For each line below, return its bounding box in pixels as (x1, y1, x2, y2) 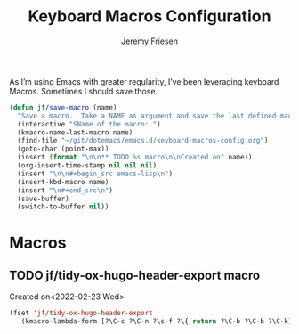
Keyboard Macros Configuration (28, 6, 271, 27)
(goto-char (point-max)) (17, 144, 109, 153)
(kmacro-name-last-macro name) (17, 127, 133, 137)
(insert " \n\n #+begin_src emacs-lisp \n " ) (17, 169, 174, 178)
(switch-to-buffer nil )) (17, 202, 109, 211)
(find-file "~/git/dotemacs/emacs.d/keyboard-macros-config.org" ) (17, 136, 269, 145)
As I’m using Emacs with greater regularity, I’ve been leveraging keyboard (9, 76, 279, 86)
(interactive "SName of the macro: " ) (17, 119, 162, 128)
